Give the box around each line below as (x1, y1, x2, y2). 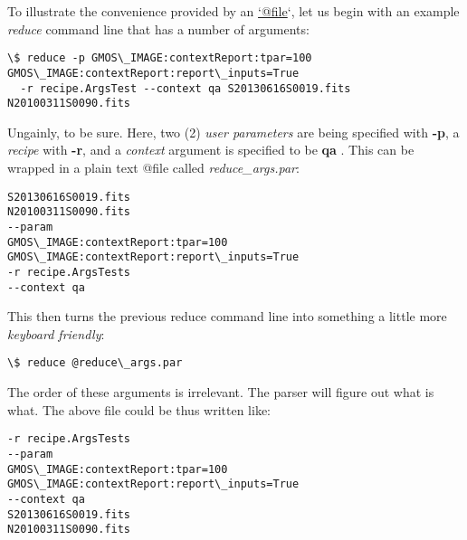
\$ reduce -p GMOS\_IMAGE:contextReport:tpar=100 (7, 52, 312, 65)
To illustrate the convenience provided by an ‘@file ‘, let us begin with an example (7, 2, 460, 20)
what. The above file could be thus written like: (7, 400, 272, 419)
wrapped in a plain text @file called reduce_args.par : (7, 158, 300, 176)
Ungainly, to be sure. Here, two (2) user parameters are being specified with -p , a (7, 122, 460, 141)
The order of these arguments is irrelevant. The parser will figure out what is (7, 383, 434, 402)
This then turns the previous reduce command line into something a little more (7, 307, 447, 326)
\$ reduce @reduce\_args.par (7, 356, 183, 370)
